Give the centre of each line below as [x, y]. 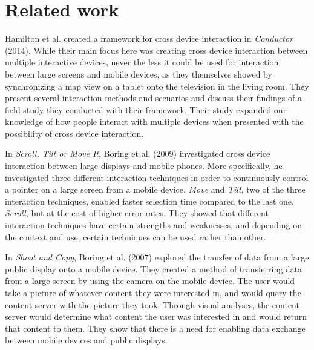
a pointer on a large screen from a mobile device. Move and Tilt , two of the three [155, 189]
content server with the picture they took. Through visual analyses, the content [152, 304]
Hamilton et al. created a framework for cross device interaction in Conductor [149, 38]
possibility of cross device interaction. [74, 133]
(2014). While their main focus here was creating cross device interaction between [156, 50]
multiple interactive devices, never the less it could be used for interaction [142, 62]
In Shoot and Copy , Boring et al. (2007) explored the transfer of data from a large [157, 257]
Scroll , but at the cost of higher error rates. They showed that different [137, 213]
